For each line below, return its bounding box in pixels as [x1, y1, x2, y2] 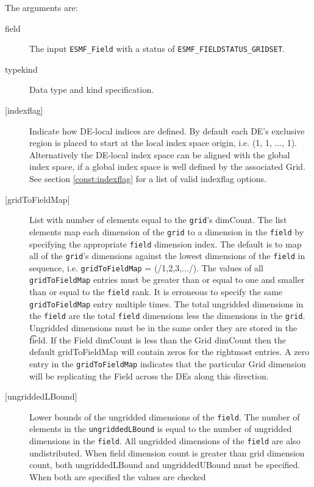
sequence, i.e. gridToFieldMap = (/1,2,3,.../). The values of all [29, 261, 263, 274]
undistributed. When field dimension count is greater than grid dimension [29, 446, 305, 459]
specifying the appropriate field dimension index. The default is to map [29, 237, 302, 250]
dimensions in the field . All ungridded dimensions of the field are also [29, 434, 301, 447]
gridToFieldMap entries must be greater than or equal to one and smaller [29, 273, 305, 286]
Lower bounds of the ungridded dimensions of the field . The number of [29, 410, 300, 423]
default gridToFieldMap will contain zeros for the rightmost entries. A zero [29, 345, 310, 358]
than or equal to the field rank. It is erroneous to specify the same [29, 285, 283, 298]
